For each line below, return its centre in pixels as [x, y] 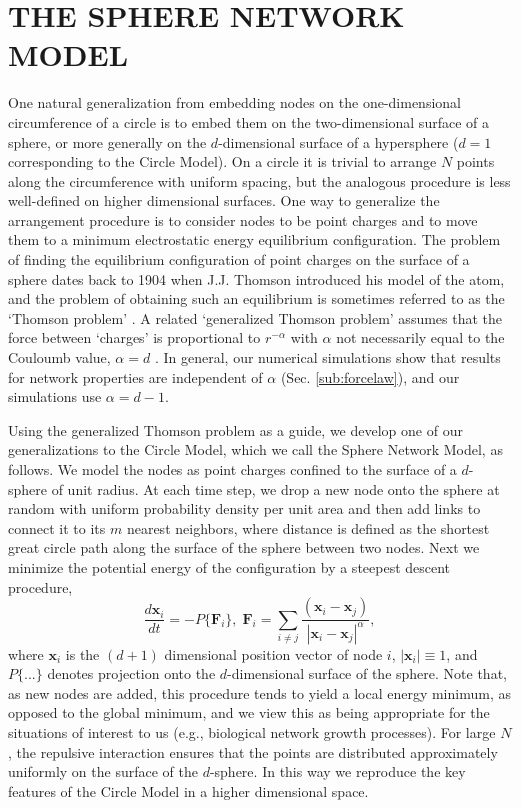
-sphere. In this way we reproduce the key [337, 771]
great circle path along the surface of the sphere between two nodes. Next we [244, 547]
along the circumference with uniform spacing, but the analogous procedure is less [259, 180]
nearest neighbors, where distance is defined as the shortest [308, 527]
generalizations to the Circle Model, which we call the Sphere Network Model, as [255, 449]
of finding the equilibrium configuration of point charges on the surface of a [239, 259]
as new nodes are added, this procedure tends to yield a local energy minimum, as [259, 692]
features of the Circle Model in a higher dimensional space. [188, 790]
